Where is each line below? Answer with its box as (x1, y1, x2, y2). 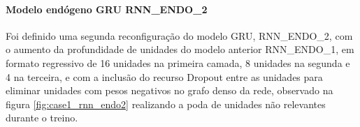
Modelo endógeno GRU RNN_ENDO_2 (6, 1, 208, 16)
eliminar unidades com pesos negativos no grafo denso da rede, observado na (6, 83, 333, 98)
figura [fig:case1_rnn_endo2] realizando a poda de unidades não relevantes (6, 96, 326, 111)
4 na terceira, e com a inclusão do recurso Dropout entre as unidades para (6, 69, 323, 84)
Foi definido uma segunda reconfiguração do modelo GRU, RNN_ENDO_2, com (6, 28, 353, 43)
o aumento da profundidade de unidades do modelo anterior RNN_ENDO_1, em (6, 42, 354, 57)
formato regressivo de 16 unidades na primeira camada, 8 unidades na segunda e (6, 55, 350, 70)
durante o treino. (6, 110, 78, 125)
